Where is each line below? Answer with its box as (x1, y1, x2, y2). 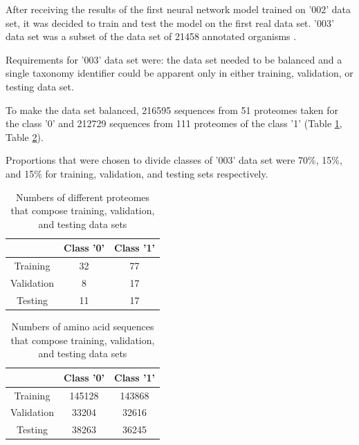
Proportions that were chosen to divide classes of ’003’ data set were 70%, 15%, (6, 153, 342, 167)
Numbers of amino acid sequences (11, 319, 154, 333)
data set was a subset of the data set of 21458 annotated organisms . (6, 29, 297, 44)
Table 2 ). (6, 129, 44, 144)
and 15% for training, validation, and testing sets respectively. (6, 166, 268, 180)
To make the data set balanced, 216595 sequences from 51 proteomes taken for (6, 102, 339, 117)
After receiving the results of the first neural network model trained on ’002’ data (6, 2, 351, 16)
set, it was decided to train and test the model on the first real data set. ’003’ (6, 15, 334, 30)
